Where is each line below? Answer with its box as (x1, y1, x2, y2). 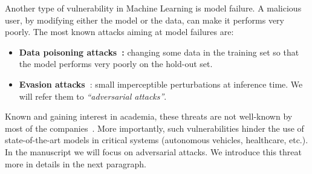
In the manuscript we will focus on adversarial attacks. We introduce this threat (5, 145, 302, 158)
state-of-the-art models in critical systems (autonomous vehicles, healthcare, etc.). (5, 134, 308, 146)
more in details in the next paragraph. (5, 157, 146, 170)
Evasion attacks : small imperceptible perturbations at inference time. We (19, 77, 303, 90)
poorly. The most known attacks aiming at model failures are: (5, 25, 234, 38)
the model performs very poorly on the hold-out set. (19, 57, 213, 70)
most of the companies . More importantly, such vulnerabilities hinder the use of (5, 121, 304, 134)
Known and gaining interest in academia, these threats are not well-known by (5, 110, 293, 123)
